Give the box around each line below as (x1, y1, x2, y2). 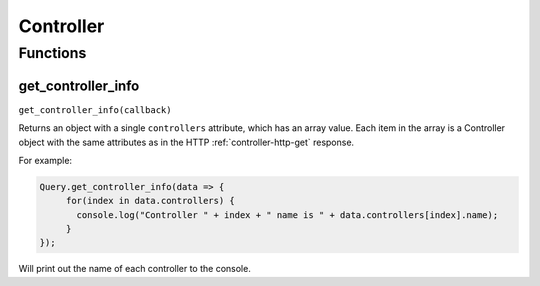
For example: (18, 154, 73, 166)
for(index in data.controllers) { (65, 195, 235, 207)
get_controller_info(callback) (18, 104, 172, 115)
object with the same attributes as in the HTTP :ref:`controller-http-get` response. (18, 136, 355, 148)
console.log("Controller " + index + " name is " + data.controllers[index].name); (76, 209, 499, 220)
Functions (18, 44, 87, 62)
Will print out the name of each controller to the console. (18, 263, 252, 275)
